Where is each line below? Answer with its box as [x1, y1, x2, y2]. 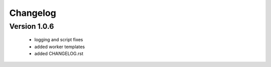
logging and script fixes [34, 37, 83, 43]
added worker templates [34, 44, 85, 50]
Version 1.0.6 [9, 22, 54, 31]
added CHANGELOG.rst [34, 50, 84, 57]
